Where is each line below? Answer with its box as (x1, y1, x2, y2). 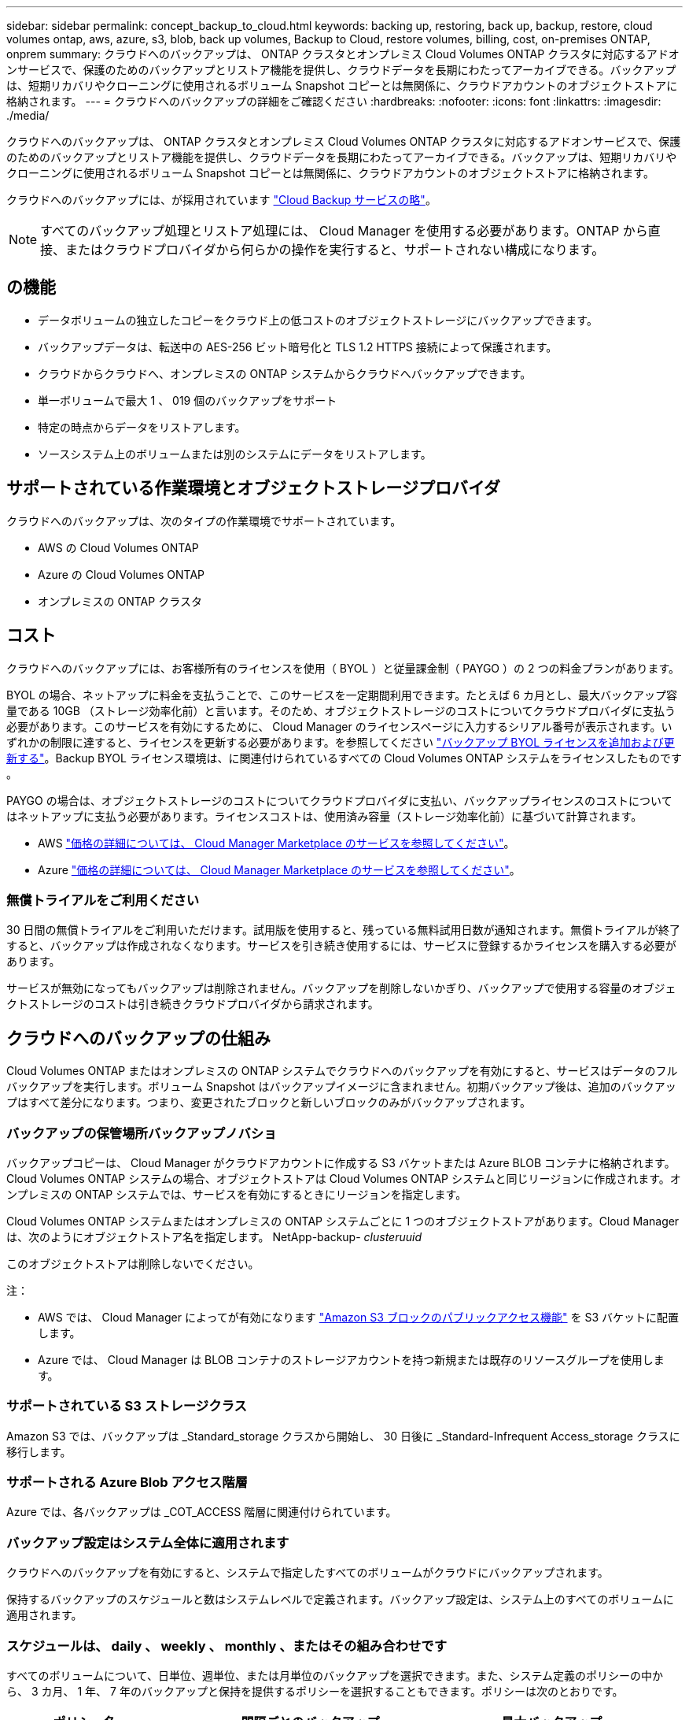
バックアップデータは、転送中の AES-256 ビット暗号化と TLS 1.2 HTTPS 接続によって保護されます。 (38, 339, 558, 354)
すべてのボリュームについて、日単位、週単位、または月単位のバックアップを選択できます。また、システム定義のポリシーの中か (6, 1668, 664, 1682)
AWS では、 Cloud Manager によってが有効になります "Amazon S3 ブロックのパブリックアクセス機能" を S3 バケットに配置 (38, 1310, 680, 1324)
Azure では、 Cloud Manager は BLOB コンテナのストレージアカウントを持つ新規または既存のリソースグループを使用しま (38, 1352, 665, 1366)
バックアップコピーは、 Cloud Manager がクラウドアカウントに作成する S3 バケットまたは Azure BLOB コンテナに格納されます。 (6, 1155, 676, 1170)
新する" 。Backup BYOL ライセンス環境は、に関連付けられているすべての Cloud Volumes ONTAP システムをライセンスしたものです (6, 751, 682, 765)
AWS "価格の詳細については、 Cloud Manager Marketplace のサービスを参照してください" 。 (38, 836, 515, 850)
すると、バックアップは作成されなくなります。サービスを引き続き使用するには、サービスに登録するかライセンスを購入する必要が (6, 939, 676, 953)
